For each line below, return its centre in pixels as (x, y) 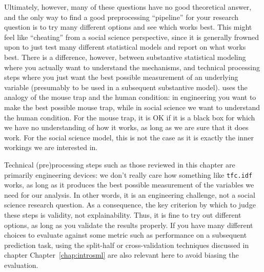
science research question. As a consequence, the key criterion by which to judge (130, 205)
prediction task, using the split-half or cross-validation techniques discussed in (127, 245)
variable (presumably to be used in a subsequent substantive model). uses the (126, 87)
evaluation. (21, 265)
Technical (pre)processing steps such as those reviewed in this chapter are (120, 164)
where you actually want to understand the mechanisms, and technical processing (132, 67)
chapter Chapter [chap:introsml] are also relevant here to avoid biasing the (121, 255)
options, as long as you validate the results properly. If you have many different (129, 225)
